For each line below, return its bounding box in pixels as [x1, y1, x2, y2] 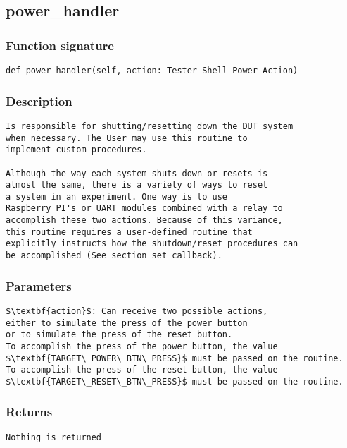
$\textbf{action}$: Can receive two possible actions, [6, 305, 268, 316]
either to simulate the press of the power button [6, 317, 248, 328]
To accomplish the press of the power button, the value [6, 341, 278, 351]
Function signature [6, 36, 114, 54]
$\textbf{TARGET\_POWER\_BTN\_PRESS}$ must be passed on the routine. [6, 353, 343, 363]
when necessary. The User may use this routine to [6, 133, 248, 143]
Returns [6, 403, 53, 420]
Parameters [6, 277, 72, 294]
